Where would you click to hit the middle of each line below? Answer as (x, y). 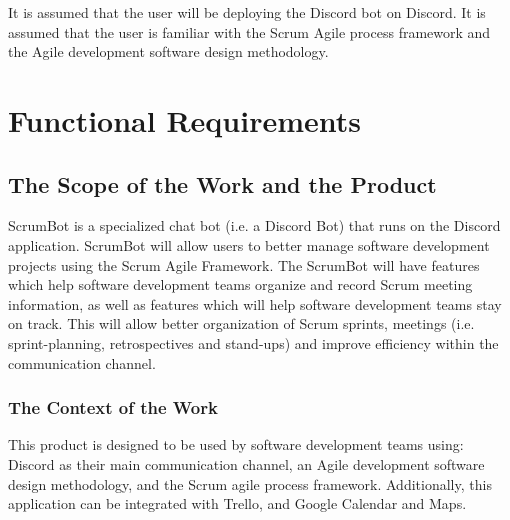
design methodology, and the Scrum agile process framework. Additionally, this (250, 483)
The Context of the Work (113, 407)
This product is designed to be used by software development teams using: (236, 444)
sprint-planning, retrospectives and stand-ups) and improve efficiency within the (253, 342)
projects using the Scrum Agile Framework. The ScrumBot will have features (244, 264)
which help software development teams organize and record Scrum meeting (240, 284)
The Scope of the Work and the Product (222, 183)
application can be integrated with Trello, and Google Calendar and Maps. (237, 503)
